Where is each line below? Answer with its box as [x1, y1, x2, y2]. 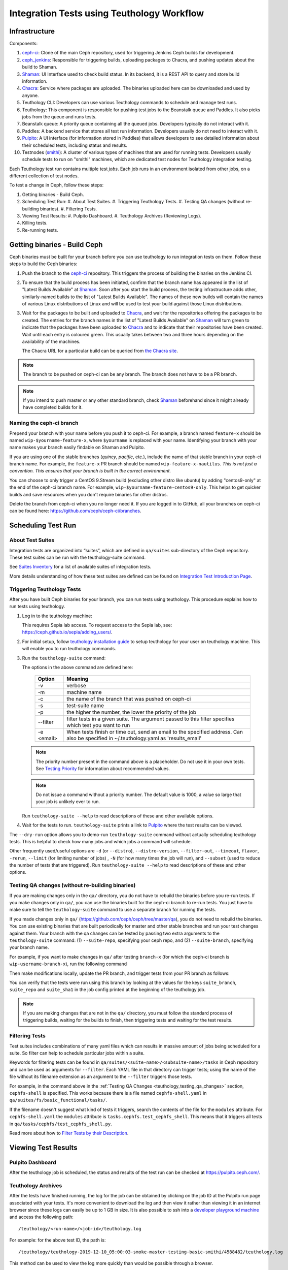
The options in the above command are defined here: [22, 664, 133, 671]
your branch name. [9, 944, 49, 950]
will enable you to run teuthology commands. [22, 646, 117, 652]
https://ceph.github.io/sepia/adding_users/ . [22, 629, 113, 635]
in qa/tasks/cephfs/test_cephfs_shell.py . [9, 1121, 113, 1127]
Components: [9, 41, 38, 47]
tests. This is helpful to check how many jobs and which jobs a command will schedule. [9, 838, 192, 844]
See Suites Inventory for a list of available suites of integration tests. [9, 564, 152, 570]
